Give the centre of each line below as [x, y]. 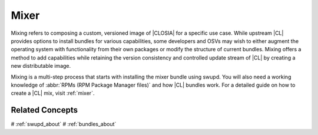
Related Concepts [44, 110]
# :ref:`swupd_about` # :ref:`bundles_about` [64, 124]
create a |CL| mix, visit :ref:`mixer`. [53, 93]
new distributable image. [41, 66]
